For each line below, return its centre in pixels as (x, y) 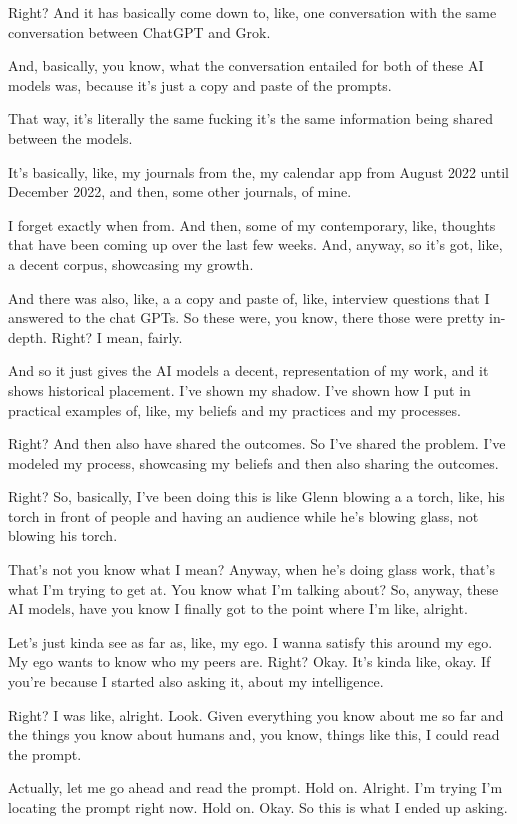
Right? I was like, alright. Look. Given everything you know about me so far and (256, 714)
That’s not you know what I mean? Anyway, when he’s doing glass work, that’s (251, 569)
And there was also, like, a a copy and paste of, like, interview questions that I (249, 297)
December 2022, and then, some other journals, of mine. (180, 191)
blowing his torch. (63, 535)
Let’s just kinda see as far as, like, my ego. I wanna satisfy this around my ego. (250, 641)
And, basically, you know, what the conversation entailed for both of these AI (246, 65)
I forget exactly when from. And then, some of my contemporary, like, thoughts (252, 224)
